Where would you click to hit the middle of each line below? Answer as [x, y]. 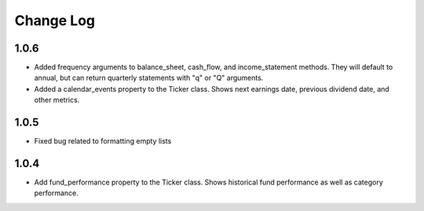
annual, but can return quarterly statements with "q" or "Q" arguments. [149, 78]
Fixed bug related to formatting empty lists [103, 141]
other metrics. [57, 100]
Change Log [55, 20]
